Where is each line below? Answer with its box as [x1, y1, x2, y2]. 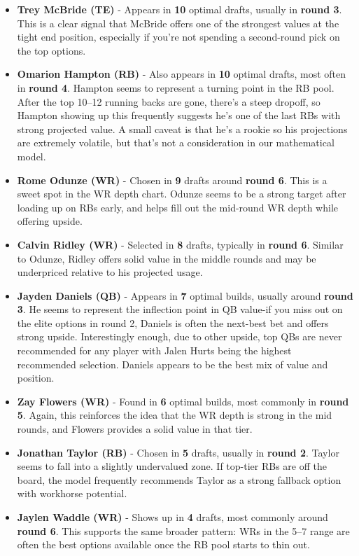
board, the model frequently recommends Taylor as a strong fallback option [17, 472, 342, 487]
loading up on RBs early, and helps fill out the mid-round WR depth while [17, 200, 339, 214]
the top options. [17, 43, 86, 57]
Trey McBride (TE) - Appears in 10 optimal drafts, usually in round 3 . [17, 2, 342, 16]
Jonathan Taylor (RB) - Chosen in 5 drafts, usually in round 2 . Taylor [17, 445, 339, 459]
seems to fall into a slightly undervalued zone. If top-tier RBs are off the [17, 459, 327, 473]
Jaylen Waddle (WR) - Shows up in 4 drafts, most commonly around [17, 510, 328, 524]
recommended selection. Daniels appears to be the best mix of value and [17, 356, 328, 371]
